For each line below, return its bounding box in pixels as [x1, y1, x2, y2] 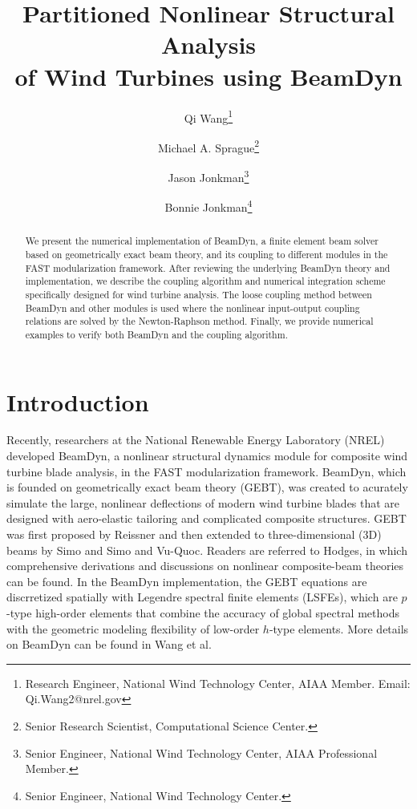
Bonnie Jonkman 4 [164, 196, 253, 215]
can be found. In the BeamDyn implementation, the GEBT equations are [6, 572, 367, 589]
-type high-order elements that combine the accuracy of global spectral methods [6, 605, 399, 621]
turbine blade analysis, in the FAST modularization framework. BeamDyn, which [6, 463, 407, 479]
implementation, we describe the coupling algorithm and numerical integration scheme [25, 274, 386, 288]
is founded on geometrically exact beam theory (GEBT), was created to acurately [6, 479, 408, 496]
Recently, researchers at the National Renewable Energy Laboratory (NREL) [6, 431, 385, 448]
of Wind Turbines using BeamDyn [14, 59, 403, 92]
